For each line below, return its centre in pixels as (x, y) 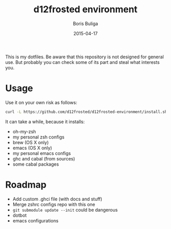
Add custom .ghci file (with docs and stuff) (58, 199)
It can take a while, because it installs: (45, 122)
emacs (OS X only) (32, 148)
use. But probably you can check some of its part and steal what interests (82, 62)
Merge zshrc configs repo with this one (54, 204)
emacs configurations (35, 220)
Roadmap (26, 185)
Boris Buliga (85, 24)
